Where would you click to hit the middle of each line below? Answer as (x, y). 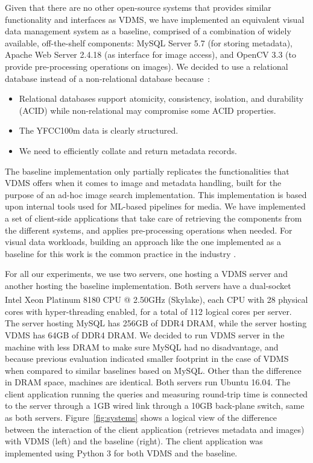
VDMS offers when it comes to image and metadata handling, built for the (143, 183)
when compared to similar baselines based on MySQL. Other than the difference (153, 370)
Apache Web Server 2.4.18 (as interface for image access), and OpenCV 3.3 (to (150, 54)
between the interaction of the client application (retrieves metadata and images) (155, 429)
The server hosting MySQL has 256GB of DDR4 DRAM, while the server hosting (156, 323)
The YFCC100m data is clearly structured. (99, 130)
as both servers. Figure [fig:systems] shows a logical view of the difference (141, 418)
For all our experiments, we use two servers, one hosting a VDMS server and (146, 274)
